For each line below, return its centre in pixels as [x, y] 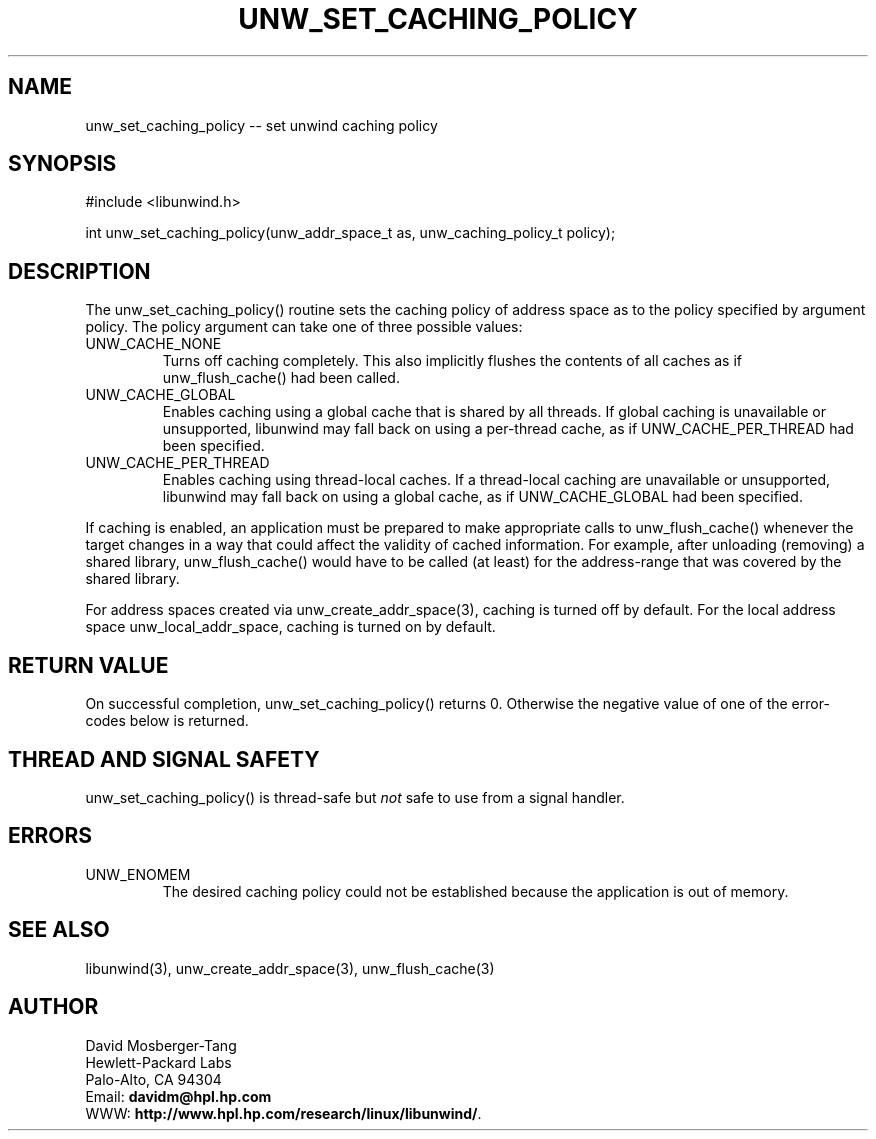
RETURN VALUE [88, 665]
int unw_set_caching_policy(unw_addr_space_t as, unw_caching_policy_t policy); [350, 233]
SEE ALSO [59, 930]
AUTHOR [53, 1007]
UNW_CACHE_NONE [153, 344]
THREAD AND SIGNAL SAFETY [164, 759]
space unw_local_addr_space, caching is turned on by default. [290, 627]
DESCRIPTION [79, 271]
